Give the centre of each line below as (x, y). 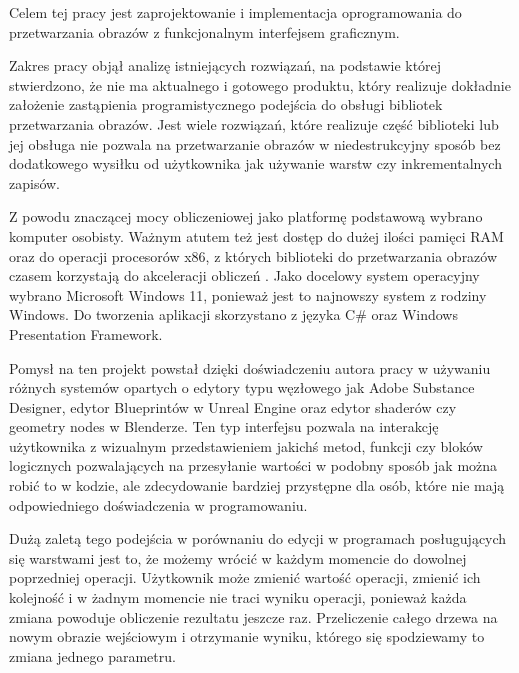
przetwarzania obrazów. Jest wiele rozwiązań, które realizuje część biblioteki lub (254, 123)
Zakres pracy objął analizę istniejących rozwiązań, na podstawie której (225, 65)
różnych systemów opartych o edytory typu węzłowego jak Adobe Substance (242, 387)
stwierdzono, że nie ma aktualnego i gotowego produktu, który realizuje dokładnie (260, 84)
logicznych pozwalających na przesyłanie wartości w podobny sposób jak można (253, 465)
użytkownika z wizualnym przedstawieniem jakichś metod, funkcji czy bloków (246, 445)
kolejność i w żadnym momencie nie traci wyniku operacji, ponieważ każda (238, 597)
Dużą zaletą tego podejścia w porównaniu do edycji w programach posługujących (258, 538)
